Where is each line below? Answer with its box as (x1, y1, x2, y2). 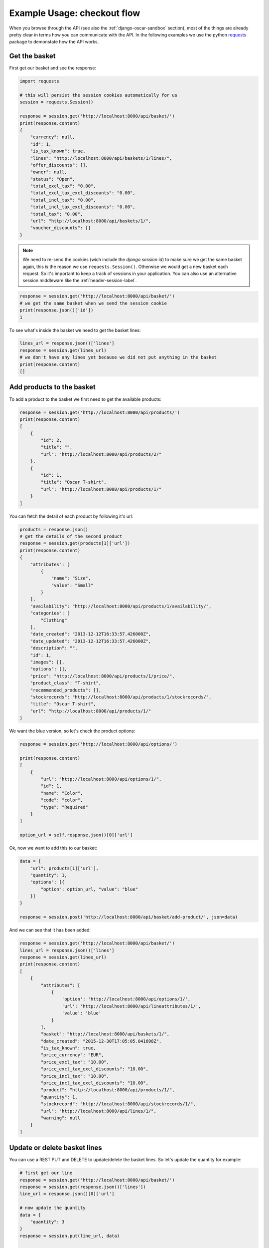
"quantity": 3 (30, 1219, 65, 1225)
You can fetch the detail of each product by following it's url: (9, 513, 134, 519)
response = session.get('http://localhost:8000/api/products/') (19, 409, 180, 415)
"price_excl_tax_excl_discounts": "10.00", (40, 1066, 149, 1072)
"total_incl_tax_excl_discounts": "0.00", (30, 204, 135, 210)
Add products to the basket (9, 383, 96, 391)
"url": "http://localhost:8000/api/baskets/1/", (30, 218, 151, 224)
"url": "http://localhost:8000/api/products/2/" (40, 451, 162, 457)
